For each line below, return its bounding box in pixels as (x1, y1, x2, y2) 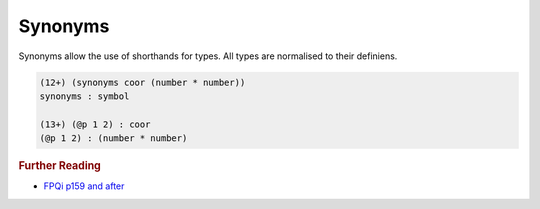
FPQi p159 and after (43, 180, 125, 192)
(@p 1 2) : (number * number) (39, 133, 188, 144)
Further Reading (18, 159, 102, 173)
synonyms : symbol (39, 90, 130, 102)
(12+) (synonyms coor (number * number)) (39, 76, 246, 88)
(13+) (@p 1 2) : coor (39, 118, 151, 130)
